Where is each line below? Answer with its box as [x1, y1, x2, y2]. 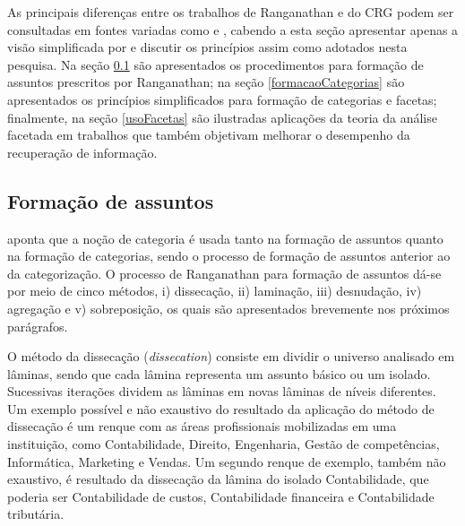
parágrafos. [7, 316, 68, 335]
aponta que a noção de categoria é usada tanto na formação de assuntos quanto [7, 229, 443, 247]
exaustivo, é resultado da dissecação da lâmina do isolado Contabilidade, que [7, 470, 429, 488]
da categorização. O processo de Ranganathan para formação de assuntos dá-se [7, 263, 442, 282]
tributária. [7, 504, 65, 523]
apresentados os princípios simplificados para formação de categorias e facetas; [7, 90, 437, 108]
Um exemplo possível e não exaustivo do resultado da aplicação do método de [7, 399, 435, 418]
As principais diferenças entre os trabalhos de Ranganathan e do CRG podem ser [7, 3, 454, 21]
